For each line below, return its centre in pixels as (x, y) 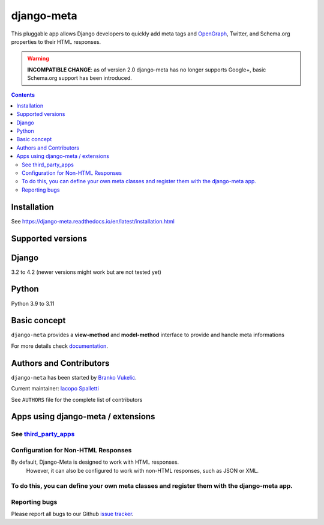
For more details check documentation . (59, 346)
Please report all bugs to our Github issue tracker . (72, 514)
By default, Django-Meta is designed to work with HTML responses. (95, 462)
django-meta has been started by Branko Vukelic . (74, 377)
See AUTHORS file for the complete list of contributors (77, 399)
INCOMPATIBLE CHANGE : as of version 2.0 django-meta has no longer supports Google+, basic (147, 70)
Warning (38, 59)
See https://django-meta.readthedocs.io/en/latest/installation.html (93, 221)
